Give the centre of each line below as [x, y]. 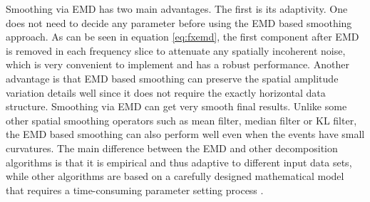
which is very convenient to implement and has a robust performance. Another [178, 64]
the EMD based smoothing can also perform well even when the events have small [185, 134]
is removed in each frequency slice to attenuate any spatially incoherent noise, [176, 50]
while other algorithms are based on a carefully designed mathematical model [175, 176]
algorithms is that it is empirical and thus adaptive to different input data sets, [179, 162]
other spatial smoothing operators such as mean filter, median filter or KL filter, [181, 120]
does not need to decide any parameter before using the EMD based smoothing [179, 22]
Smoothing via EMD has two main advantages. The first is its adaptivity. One [177, 9]
